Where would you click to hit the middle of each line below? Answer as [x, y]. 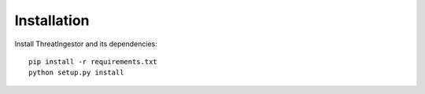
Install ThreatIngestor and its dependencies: [86, 44]
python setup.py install [76, 73]
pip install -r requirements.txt [93, 61]
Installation [52, 20]
